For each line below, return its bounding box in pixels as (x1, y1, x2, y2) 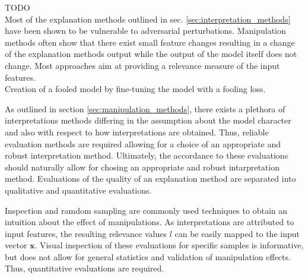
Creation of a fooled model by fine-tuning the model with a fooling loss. (5, 83, 266, 95)
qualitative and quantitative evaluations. (5, 184, 152, 196)
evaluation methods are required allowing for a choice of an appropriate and (5, 137, 281, 150)
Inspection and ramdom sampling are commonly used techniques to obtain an (5, 204, 287, 216)
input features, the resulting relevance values (5, 227, 167, 239)
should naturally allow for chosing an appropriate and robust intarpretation (5, 160, 280, 173)
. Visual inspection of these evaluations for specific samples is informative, (34, 239, 304, 251)
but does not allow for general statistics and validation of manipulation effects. (5, 250, 291, 263)
